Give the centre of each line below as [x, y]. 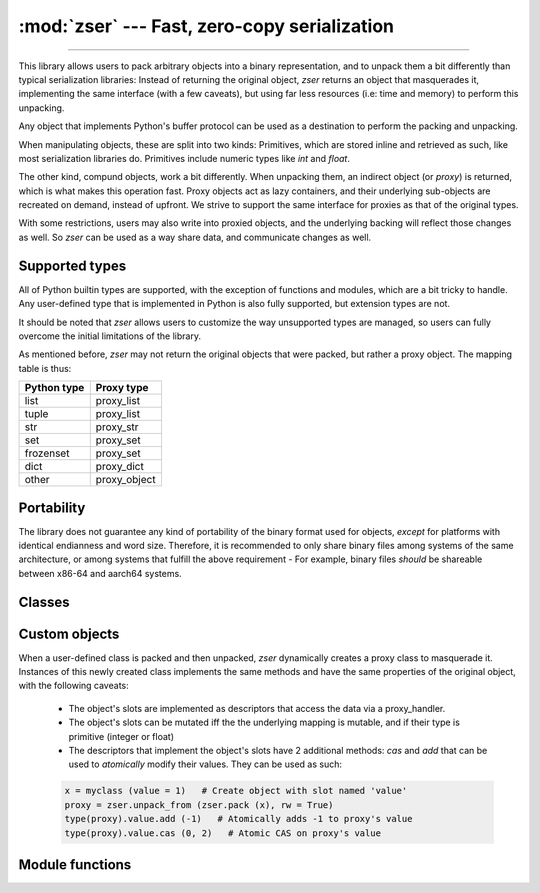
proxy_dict [119, 467]
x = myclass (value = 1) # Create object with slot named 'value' [236, 791]
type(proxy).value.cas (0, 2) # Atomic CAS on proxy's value [223, 833]
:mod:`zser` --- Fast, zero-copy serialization [206, 26]
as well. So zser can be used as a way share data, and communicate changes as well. [195, 237]
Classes [44, 601]
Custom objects [69, 633]
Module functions [75, 864]
